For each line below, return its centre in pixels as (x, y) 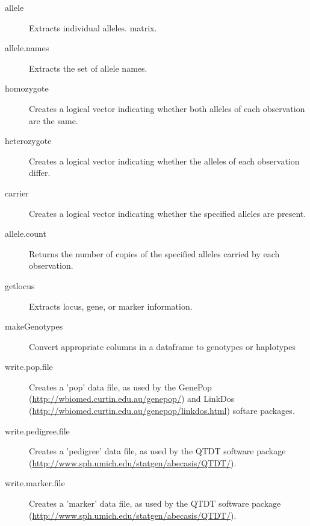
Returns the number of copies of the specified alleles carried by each (154, 253)
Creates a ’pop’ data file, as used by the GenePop (120, 387)
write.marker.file (35, 483)
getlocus (20, 285)
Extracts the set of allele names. (88, 68)
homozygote (27, 88)
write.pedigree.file (37, 431)
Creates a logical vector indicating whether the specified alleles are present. (168, 213)
